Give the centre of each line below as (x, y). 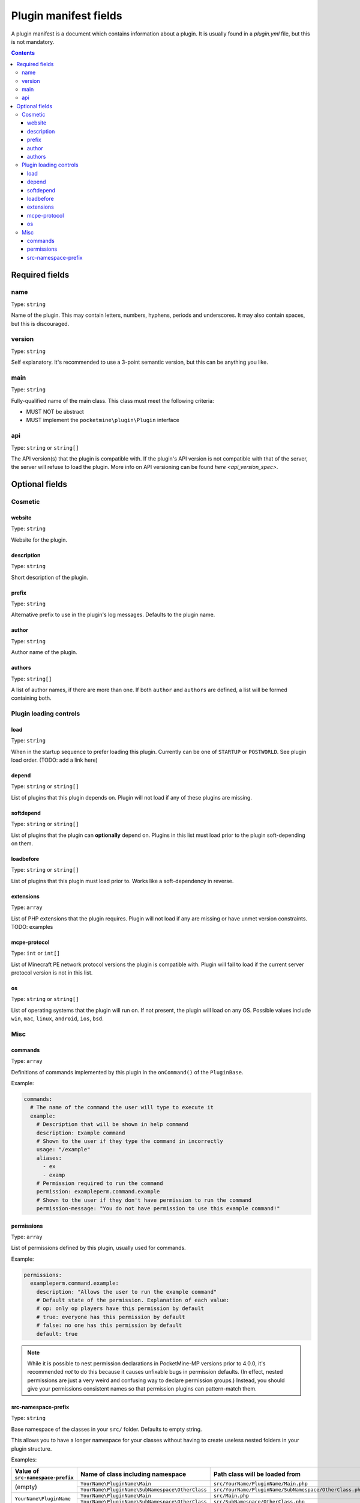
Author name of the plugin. (44, 652)
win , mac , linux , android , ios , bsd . (58, 1018)
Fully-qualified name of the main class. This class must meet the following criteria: (112, 400)
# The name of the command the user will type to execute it (122, 1107)
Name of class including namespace (133, 1474)
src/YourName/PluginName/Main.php (261, 1484)
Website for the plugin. (39, 540)
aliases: (49, 1158)
